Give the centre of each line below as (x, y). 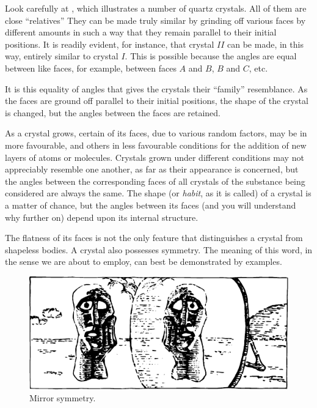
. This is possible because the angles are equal (211, 56)
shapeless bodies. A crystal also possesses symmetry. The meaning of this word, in (159, 249)
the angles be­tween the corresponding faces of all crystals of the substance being (155, 181)
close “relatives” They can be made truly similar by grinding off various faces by (155, 20)
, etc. (258, 68)
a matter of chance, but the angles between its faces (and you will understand (151, 205)
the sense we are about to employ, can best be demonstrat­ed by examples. (144, 261)
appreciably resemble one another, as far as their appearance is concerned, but (152, 169)
